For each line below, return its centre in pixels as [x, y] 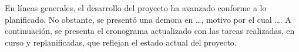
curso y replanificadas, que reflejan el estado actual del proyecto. [121, 42]
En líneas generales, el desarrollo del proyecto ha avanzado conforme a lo [136, 8]
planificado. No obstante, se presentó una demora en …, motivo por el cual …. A [148, 19]
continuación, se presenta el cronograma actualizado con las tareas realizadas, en [150, 31]
